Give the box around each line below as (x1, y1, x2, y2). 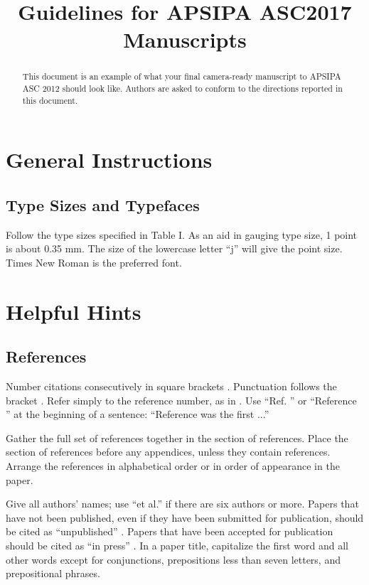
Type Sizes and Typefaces (6, 193, 200, 215)
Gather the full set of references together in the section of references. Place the (6, 430, 348, 445)
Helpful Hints (6, 296, 141, 326)
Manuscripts (123, 25, 247, 54)
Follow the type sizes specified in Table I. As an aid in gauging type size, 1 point (6, 227, 358, 242)
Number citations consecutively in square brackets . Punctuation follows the (6, 379, 337, 394)
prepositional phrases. (6, 566, 100, 581)
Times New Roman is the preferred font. (6, 254, 182, 269)
